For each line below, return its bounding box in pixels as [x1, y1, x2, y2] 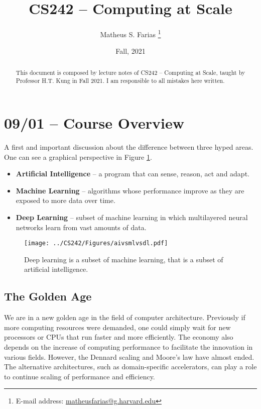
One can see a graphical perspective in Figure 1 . [4, 151, 152, 162]
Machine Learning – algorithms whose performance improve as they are [16, 185, 244, 195]
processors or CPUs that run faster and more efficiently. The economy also [4, 332, 233, 342]
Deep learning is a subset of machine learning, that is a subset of [24, 254, 223, 264]
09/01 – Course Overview [4, 113, 185, 133]
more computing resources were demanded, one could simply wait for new [4, 322, 231, 332]
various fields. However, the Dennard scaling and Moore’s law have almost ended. [4, 351, 254, 362]
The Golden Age [4, 288, 92, 304]
